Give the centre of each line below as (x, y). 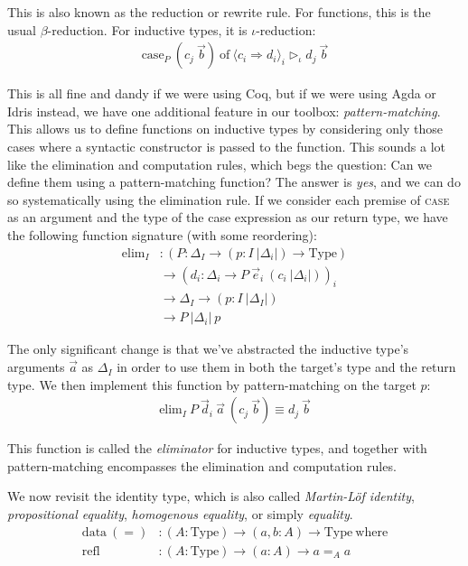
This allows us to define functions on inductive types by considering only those (225, 129)
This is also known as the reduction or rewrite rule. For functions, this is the (219, 12)
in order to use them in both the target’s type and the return (286, 367)
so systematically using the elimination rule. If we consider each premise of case (229, 199)
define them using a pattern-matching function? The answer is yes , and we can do (234, 182)
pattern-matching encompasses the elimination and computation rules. (202, 465)
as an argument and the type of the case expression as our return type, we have (228, 217)
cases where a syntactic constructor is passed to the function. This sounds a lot (227, 146)
